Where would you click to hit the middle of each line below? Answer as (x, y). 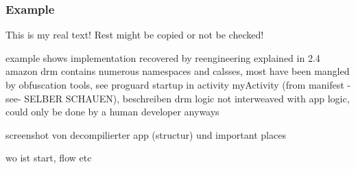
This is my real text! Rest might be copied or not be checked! (135, 35)
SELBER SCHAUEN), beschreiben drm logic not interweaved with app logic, (187, 98)
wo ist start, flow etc (49, 158)
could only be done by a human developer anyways (112, 112)
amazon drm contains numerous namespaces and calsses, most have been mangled (178, 71)
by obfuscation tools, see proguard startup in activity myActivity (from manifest (175, 84)
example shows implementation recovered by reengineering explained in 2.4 (163, 57)
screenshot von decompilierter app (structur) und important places (146, 134)
